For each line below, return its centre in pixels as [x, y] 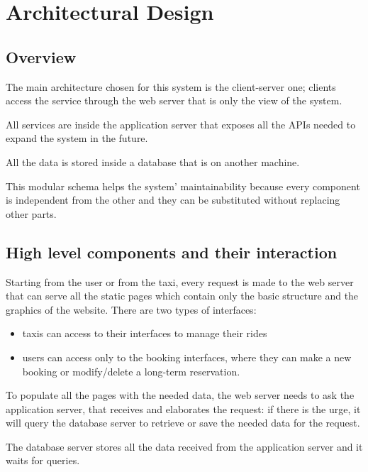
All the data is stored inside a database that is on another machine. [153, 161]
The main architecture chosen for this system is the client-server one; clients [171, 86]
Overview [41, 56]
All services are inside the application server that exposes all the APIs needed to [181, 124]
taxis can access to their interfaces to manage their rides [145, 333]
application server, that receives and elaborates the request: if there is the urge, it [183, 408]
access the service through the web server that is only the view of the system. [174, 100]
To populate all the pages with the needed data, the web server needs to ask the [180, 395]
